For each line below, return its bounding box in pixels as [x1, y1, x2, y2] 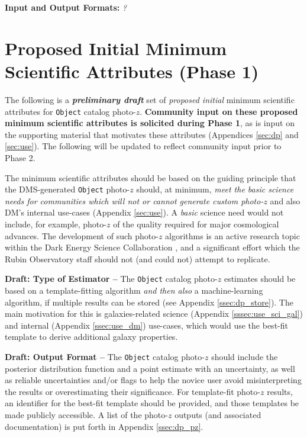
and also [270, 194, 300, 207]
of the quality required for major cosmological [113, 217, 279, 230]
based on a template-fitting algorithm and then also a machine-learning [5, 284, 263, 296]
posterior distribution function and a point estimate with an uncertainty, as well [5, 362, 295, 374]
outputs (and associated [174, 409, 261, 420]
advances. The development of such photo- [5, 229, 159, 242]
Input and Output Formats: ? [5, 1, 127, 13]
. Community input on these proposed [140, 105, 298, 117]
